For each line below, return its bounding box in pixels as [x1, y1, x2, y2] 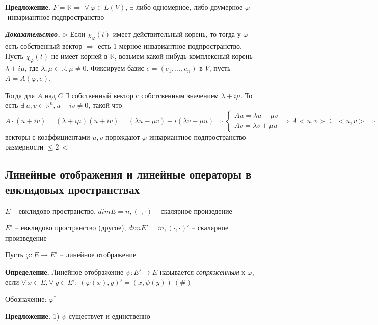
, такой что [88, 100, 122, 110]
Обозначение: [5, 293, 47, 304]
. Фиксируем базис [86, 63, 144, 73]
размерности [5, 141, 44, 152]
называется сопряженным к [159, 266, 245, 277]
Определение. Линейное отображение [5, 266, 124, 277]
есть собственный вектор [5, 40, 83, 51]
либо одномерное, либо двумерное [136, 2, 243, 12]
